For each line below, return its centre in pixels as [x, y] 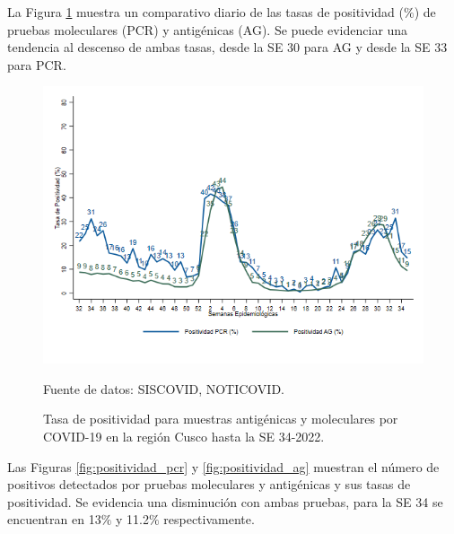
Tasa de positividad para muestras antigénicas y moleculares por [221, 419]
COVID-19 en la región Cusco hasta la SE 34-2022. [184, 436]
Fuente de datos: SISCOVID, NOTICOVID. [164, 388]
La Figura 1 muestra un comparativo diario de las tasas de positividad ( [205, 12]
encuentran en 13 [54, 519]
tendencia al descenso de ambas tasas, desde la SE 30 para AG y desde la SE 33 [227, 47]
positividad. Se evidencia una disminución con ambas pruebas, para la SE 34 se [225, 501]
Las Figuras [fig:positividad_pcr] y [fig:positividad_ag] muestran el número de [223, 466]
